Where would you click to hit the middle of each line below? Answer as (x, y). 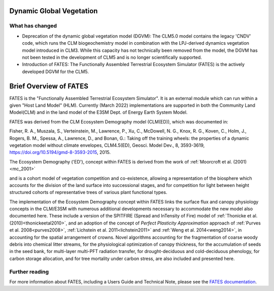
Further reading (29, 272)
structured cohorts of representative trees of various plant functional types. (88, 192)
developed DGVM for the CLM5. (55, 72)
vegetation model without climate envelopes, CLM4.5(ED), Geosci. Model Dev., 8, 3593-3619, (107, 145)
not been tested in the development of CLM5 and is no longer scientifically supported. (112, 57)
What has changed (33, 26)
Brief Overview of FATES (49, 86)
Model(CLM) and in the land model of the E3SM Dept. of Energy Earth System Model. (98, 112)
